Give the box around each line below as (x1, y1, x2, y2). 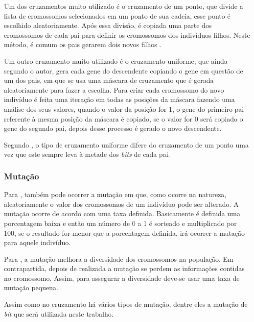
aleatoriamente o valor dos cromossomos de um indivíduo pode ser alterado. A (4, 198, 239, 209)
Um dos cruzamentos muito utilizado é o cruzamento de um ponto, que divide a (4, 1, 243, 11)
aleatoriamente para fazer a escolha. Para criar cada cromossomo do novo (4, 84, 224, 95)
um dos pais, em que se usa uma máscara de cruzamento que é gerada (4, 75, 214, 85)
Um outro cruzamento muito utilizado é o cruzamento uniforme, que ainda (4, 55, 228, 66)
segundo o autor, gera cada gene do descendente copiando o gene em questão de (4, 65, 243, 75)
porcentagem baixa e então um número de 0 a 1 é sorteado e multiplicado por (4, 218, 237, 228)
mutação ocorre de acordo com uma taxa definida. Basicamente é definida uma (4, 208, 240, 219)
